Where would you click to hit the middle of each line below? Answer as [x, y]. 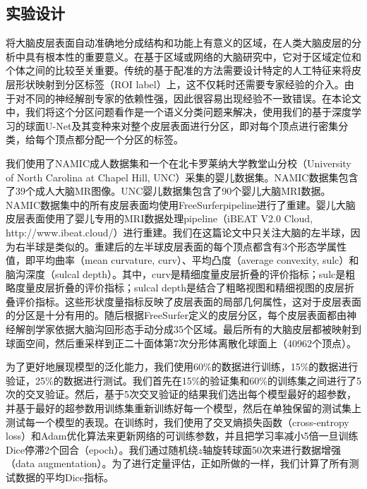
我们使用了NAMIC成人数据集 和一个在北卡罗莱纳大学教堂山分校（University [179, 163]
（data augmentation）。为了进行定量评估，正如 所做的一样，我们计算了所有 [178, 463]
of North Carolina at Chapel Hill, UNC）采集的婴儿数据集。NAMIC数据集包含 [182, 177]
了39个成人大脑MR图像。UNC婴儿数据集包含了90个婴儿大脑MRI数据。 [168, 191]
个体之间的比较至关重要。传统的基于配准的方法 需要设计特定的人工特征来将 [179, 70]
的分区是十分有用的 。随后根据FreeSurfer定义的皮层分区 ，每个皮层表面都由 [176, 315]
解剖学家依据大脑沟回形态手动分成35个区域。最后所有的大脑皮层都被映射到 [188, 329]
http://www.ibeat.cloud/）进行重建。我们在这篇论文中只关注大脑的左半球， [178, 232]
